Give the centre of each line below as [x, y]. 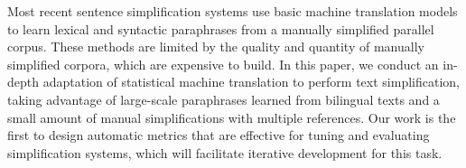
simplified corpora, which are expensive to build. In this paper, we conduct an [223, 64]
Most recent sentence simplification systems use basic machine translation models [233, 11]
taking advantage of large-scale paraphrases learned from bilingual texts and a [224, 99]
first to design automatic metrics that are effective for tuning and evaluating [219, 135]
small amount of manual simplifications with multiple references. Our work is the [232, 117]
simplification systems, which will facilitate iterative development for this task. [225, 152]
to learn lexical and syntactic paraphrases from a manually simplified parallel [221, 28]
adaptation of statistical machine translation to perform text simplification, [251, 82]
